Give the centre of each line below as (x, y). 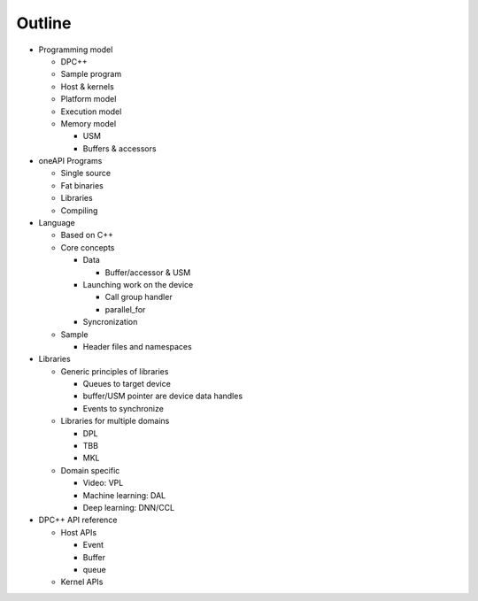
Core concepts (88, 247)
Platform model (89, 99)
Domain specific (90, 470)
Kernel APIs (82, 582)
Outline (44, 23)
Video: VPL (103, 483)
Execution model (91, 112)
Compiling (79, 210)
